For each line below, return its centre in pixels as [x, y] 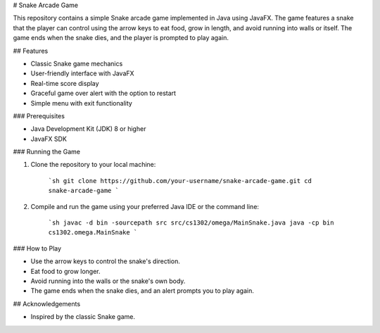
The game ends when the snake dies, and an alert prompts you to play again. [142, 291]
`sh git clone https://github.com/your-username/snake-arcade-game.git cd [180, 181]
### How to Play [37, 248]
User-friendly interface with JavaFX [82, 73]
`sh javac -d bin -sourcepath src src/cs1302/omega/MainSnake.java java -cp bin [191, 223]
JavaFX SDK [49, 139]
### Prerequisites [39, 115]
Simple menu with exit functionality [82, 103]
